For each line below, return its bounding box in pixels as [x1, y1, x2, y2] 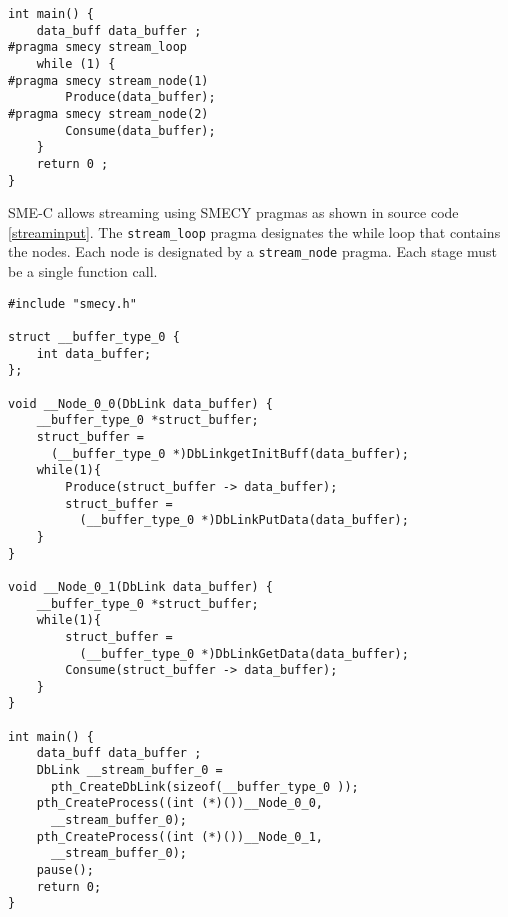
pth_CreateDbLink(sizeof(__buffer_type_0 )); [50, 779, 359, 794]
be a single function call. [8, 261, 158, 282]
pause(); [36, 863, 94, 878]
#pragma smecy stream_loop [8, 40, 187, 55]
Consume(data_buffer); [65, 123, 216, 138]
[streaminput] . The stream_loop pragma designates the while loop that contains [8, 221, 501, 242]
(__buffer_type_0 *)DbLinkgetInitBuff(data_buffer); [50, 446, 409, 461]
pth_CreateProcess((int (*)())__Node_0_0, [36, 796, 323, 811]
